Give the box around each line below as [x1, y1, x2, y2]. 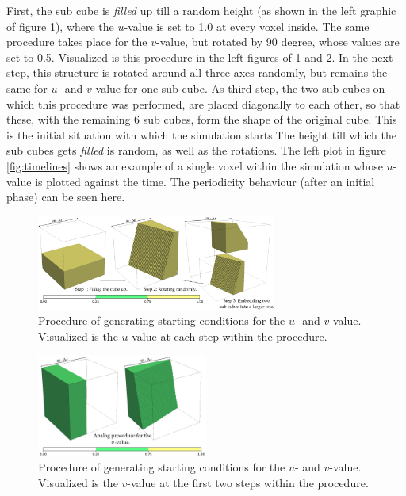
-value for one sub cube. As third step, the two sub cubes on [91, 79, 385, 96]
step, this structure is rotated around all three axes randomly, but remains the [6, 64, 388, 81]
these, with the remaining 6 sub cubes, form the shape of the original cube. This [6, 111, 397, 128]
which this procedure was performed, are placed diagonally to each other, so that [6, 95, 400, 112]
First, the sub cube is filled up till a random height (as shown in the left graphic [6, 2, 396, 18]
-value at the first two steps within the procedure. [127, 474, 369, 490]
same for [6, 79, 48, 96]
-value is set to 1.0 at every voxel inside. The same [124, 17, 370, 34]
